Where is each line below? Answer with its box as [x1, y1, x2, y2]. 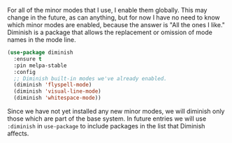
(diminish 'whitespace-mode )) [13, 94, 101, 102]
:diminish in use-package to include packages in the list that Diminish [7, 122, 205, 130]
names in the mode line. [7, 36, 77, 44]
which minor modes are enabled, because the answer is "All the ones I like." [7, 21, 226, 29]
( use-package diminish [7, 49, 73, 56]
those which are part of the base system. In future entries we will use [7, 114, 207, 123]
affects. [7, 129, 29, 137]
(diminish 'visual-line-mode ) [13, 88, 101, 95]
